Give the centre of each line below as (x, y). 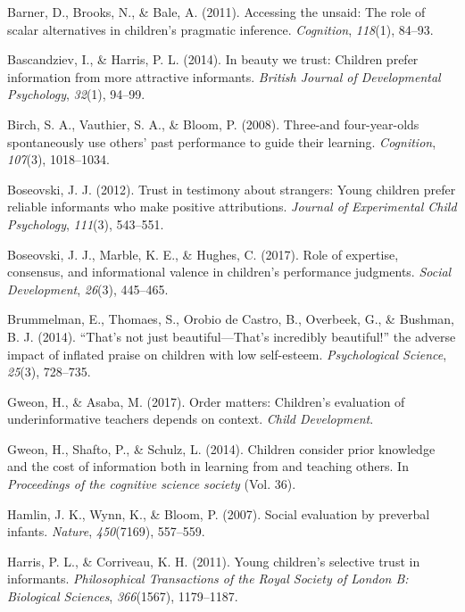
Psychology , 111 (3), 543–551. (86, 223)
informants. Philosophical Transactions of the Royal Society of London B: (208, 579)
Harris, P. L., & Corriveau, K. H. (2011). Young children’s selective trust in (214, 561)
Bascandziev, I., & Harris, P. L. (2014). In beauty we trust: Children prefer (213, 59)
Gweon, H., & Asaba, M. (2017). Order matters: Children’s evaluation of (206, 401)
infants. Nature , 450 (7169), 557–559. (106, 531)
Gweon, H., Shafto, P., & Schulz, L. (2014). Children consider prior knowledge (221, 448)
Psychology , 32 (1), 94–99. (76, 94)
